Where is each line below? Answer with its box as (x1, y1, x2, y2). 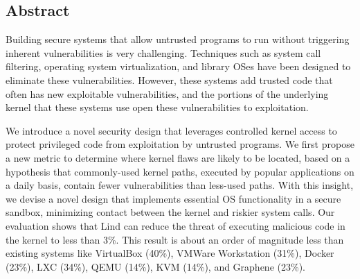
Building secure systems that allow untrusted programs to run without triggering (6, 32, 350, 46)
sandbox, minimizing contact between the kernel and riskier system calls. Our (6, 205, 335, 219)
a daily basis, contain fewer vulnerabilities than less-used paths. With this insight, (6, 178, 354, 192)
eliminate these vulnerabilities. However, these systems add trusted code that (6, 72, 333, 87)
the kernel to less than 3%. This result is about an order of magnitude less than (6, 232, 344, 246)
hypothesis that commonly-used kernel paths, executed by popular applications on (6, 164, 354, 178)
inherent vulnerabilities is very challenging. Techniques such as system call (6, 45, 321, 60)
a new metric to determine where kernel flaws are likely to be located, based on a (6, 150, 350, 164)
